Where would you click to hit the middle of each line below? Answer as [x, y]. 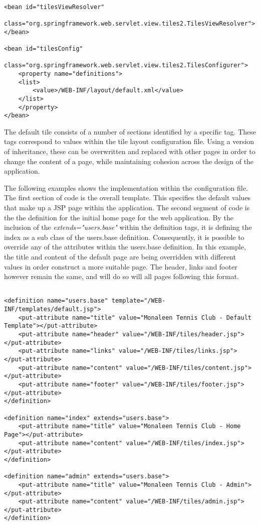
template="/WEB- [139, 301]
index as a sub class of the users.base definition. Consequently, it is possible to [124, 237]
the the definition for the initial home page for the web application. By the [119, 217]
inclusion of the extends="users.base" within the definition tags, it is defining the [128, 227]
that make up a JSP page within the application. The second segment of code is [127, 207]
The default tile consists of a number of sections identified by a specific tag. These [130, 131]
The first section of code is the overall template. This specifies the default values [127, 198]
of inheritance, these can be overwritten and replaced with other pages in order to [130, 151]
